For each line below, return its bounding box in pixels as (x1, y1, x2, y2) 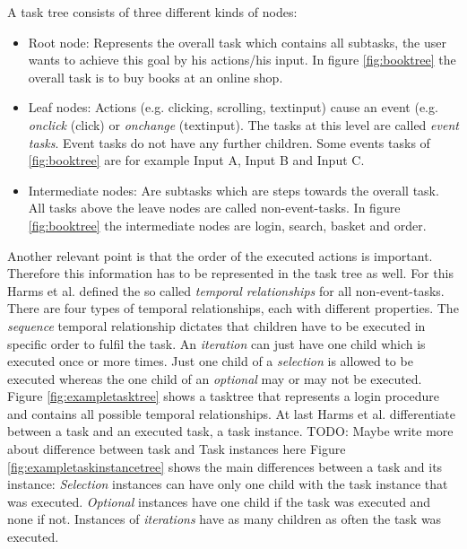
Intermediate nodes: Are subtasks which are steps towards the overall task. (28, 180, 439, 199)
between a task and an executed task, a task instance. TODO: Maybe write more (7, 422, 454, 440)
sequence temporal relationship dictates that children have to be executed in (7, 316, 426, 335)
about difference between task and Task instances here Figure (7, 440, 346, 458)
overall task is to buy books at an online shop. (28, 67, 283, 86)
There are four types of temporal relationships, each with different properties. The (7, 299, 459, 318)
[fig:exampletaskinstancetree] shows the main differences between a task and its (7, 457, 443, 475)
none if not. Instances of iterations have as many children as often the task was (7, 510, 442, 528)
